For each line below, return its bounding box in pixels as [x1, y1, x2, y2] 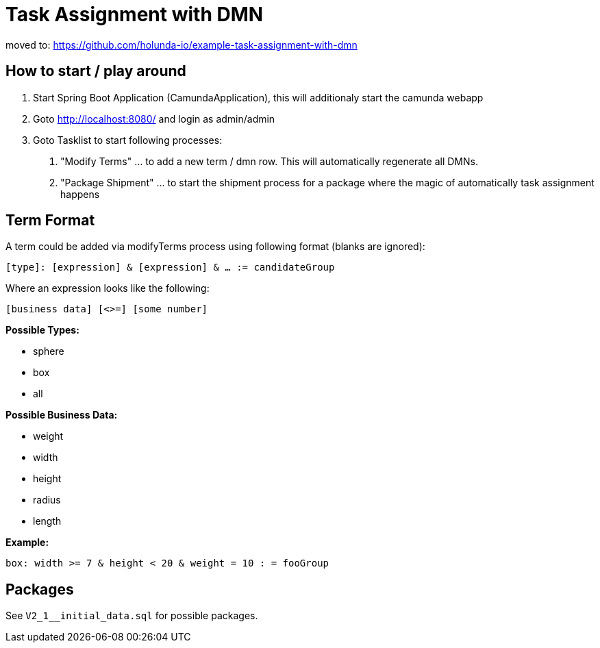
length [33, 515, 62, 527]
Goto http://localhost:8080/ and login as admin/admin [33, 112, 275, 125]
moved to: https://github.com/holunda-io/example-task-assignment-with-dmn [5, 38, 358, 51]
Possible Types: [5, 324, 79, 336]
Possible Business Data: [5, 409, 118, 421]
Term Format [5, 212, 95, 229]
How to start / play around [5, 62, 186, 80]
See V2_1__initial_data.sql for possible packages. [5, 610, 258, 622]
